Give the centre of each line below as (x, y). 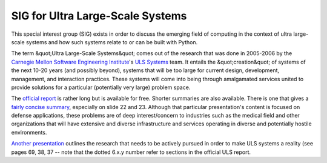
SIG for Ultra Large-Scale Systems (99, 16)
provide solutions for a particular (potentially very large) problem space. (101, 87)
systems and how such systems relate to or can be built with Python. (112, 42)
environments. (29, 132)
